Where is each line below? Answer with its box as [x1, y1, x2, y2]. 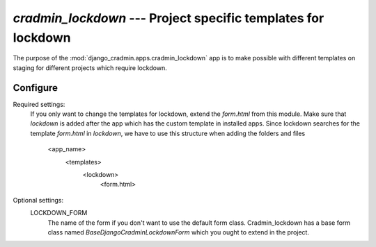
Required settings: [13, 100, 65, 108]
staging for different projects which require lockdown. [13, 63, 167, 72]
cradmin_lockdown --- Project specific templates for [13, 10, 324, 26]
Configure [13, 82, 58, 94]
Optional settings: [13, 196, 64, 204]
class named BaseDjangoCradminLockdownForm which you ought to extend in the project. [47, 228, 310, 236]
